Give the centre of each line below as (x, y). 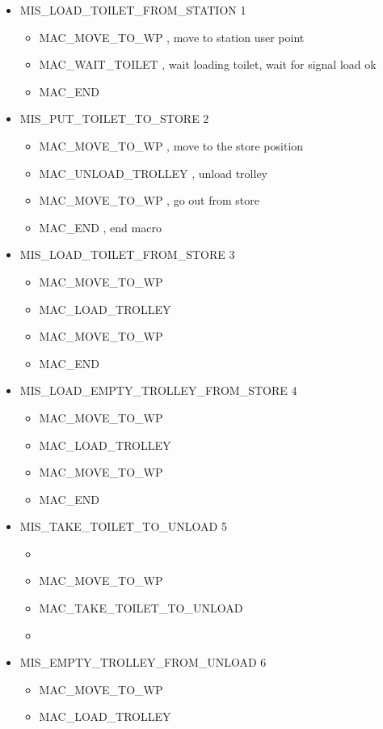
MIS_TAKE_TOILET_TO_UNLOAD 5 (123, 526)
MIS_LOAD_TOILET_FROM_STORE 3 (127, 254)
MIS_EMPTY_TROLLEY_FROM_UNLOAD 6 (143, 662)
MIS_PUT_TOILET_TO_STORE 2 (114, 119)
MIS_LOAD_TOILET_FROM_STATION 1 (133, 10)
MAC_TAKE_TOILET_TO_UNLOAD (141, 608)
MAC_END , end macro (100, 227)
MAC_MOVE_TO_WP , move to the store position (171, 145)
